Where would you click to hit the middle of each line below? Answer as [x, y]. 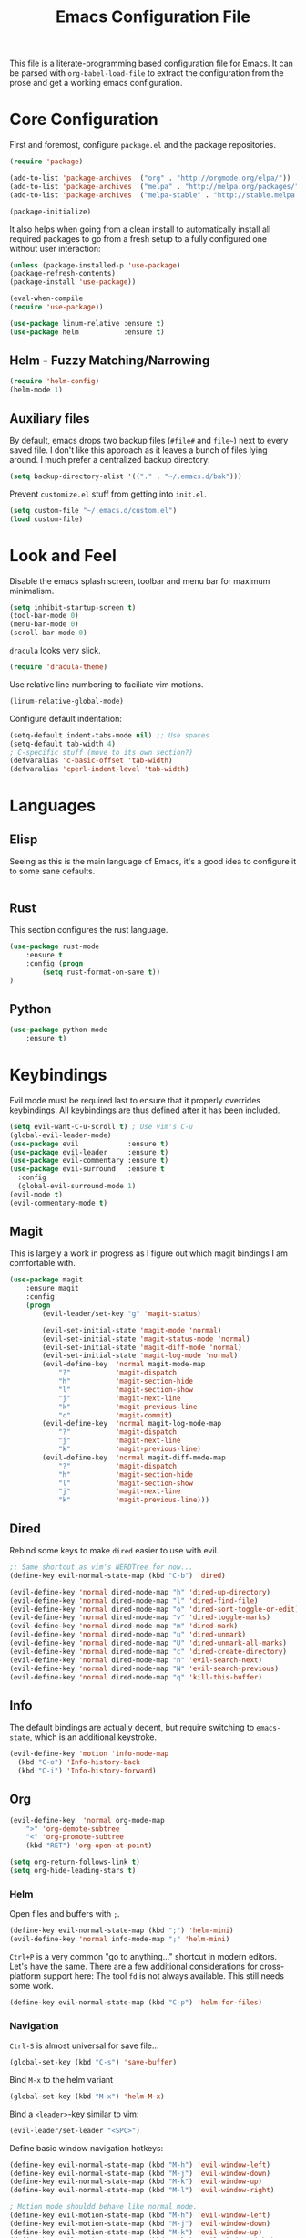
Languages [52, 806]
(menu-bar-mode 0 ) [44, 624]
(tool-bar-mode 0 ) [44, 616]
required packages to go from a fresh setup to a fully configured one [138, 238]
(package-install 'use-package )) [73, 282]
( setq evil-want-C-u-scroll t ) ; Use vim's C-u [102, 1126]
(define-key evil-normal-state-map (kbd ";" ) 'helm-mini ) [122, 1931]
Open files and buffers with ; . [65, 1914]
